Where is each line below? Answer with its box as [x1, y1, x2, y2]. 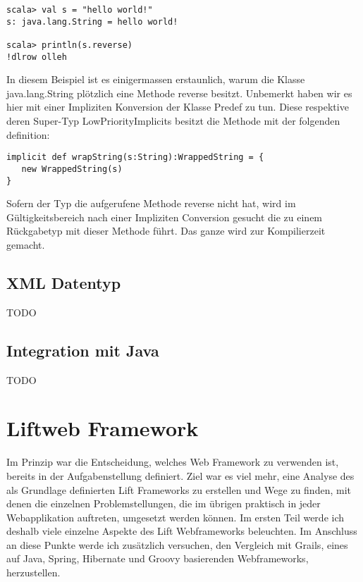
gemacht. [6, 237, 45, 252]
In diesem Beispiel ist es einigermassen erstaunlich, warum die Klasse [6, 72, 305, 87]
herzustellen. [6, 565, 61, 580]
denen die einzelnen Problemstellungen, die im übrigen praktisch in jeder [6, 496, 321, 511]
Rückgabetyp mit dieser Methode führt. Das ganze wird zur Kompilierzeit [6, 223, 326, 238]
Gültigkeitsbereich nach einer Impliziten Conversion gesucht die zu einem [6, 209, 323, 224]
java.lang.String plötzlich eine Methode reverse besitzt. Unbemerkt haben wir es [6, 85, 352, 100]
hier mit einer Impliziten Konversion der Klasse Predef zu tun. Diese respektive [6, 99, 349, 114]
